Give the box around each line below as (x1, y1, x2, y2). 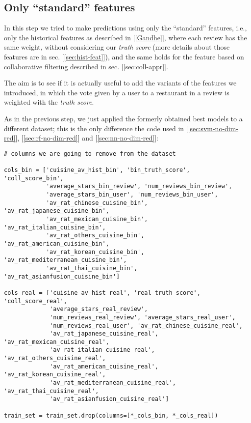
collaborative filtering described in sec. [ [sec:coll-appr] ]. (4, 61, 168, 71)
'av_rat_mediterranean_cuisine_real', (50, 379, 176, 387)
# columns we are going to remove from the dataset (4, 150, 176, 157)
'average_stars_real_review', (50, 306, 148, 313)
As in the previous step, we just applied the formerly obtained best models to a (4, 113, 243, 123)
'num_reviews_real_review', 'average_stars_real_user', (50, 313, 236, 321)
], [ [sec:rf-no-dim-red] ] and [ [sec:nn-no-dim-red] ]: (15, 133, 159, 143)
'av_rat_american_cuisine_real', (50, 363, 158, 370)
